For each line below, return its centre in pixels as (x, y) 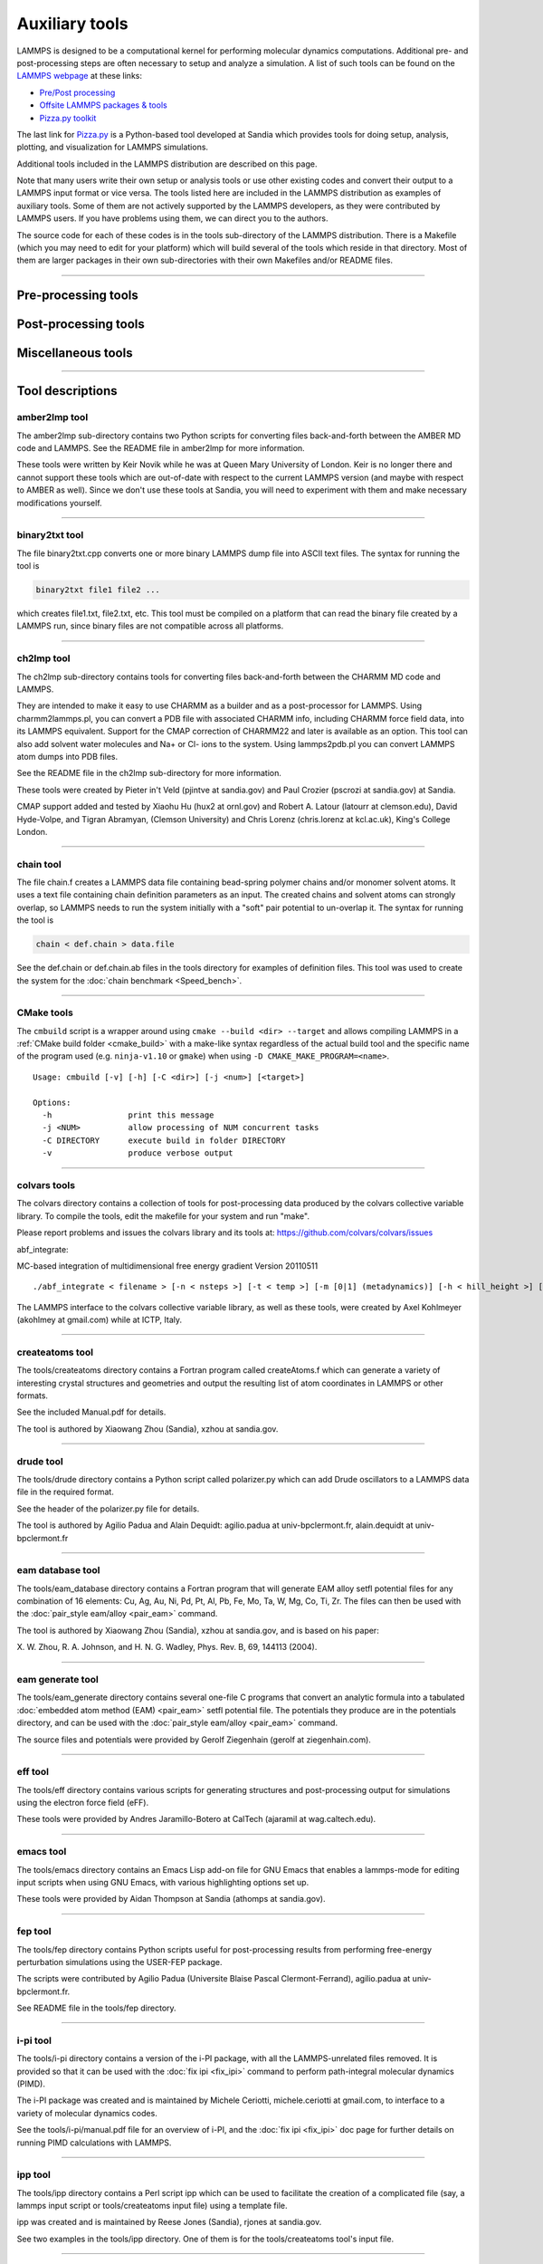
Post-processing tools (81, 325)
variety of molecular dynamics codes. (87, 2113)
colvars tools (46, 1185)
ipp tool (34, 2175)
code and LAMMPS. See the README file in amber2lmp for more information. (161, 448)
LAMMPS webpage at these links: (79, 76)
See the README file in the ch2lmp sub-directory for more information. (149, 773)
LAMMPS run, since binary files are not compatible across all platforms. (150, 626)
